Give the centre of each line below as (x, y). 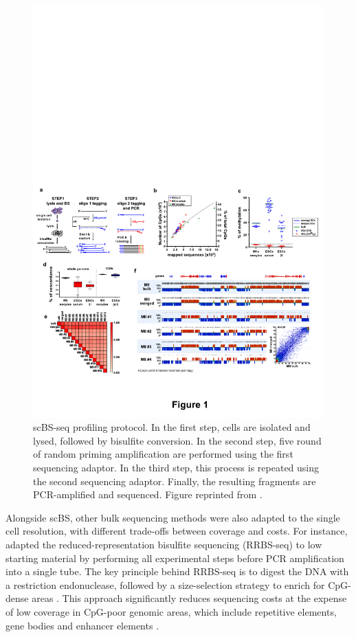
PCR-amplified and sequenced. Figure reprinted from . (148, 494)
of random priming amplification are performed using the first (163, 454)
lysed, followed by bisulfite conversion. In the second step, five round (177, 440)
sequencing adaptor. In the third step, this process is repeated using (176, 468)
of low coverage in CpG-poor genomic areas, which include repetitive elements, (171, 612)
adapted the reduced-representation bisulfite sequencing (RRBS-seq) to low (164, 545)
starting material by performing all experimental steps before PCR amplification (175, 558)
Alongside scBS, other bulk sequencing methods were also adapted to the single (173, 517)
